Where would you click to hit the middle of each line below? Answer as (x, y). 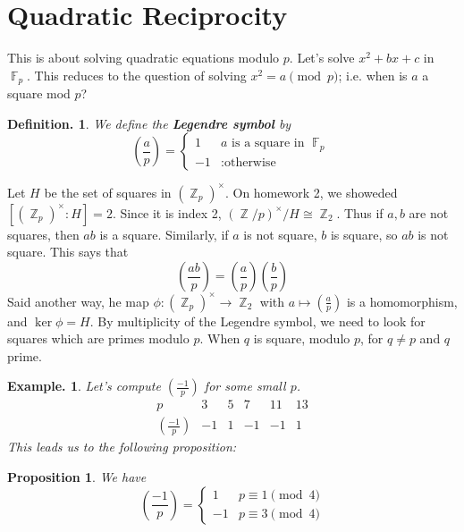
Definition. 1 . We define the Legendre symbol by (149, 123)
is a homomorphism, (402, 301)
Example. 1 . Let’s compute (84, 386)
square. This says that (68, 252)
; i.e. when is (373, 75)
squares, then (43, 234)
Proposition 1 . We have (77, 476)
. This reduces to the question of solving (137, 75)
